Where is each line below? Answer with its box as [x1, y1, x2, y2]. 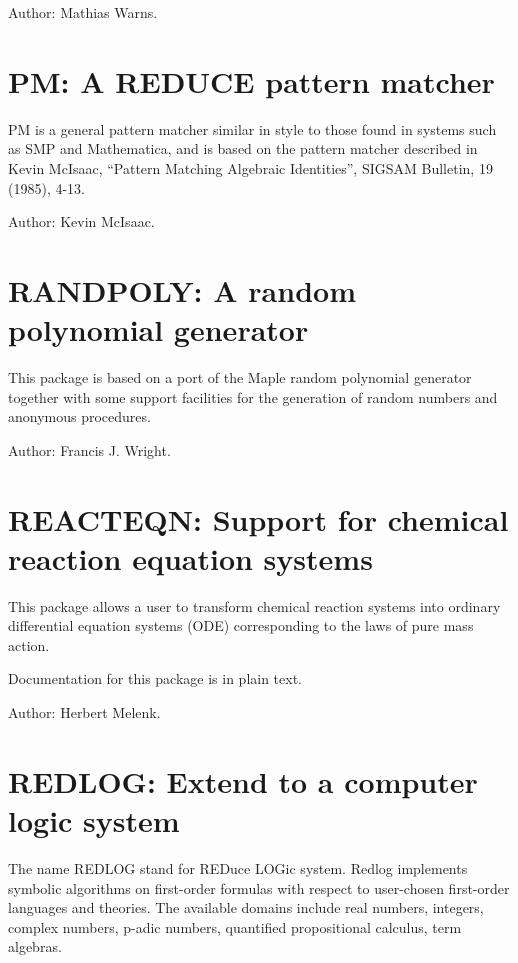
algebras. [8, 936, 62, 957]
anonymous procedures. [8, 406, 151, 427]
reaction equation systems [8, 537, 373, 578]
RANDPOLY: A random [8, 269, 356, 310]
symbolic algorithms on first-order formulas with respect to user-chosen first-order [8, 877, 510, 898]
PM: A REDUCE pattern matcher [8, 60, 495, 101]
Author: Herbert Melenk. [8, 702, 161, 723]
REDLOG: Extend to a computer [8, 760, 478, 801]
